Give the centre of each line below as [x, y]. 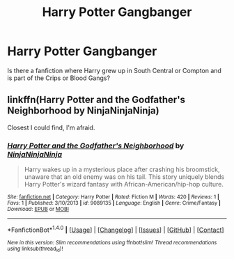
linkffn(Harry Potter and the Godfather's [96, 100]
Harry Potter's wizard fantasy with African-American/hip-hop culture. [124, 185]
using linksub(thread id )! [35, 249]
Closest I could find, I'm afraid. [51, 127]
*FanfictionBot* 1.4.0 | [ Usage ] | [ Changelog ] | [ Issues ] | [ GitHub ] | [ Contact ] [116, 229]
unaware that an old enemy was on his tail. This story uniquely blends [124, 177]
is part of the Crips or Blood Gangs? [58, 78]
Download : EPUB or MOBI [38, 210]
